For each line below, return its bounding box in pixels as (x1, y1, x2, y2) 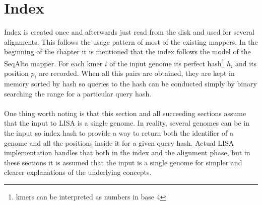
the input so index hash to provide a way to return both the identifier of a (4, 127, 233, 138)
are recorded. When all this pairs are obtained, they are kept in (39, 68, 235, 78)
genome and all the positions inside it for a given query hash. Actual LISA (4, 137, 234, 148)
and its (235, 58, 257, 68)
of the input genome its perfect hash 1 (109, 56, 225, 68)
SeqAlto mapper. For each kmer (4, 58, 103, 68)
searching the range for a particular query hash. (4, 88, 152, 98)
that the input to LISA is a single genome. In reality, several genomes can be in (4, 118, 250, 128)
